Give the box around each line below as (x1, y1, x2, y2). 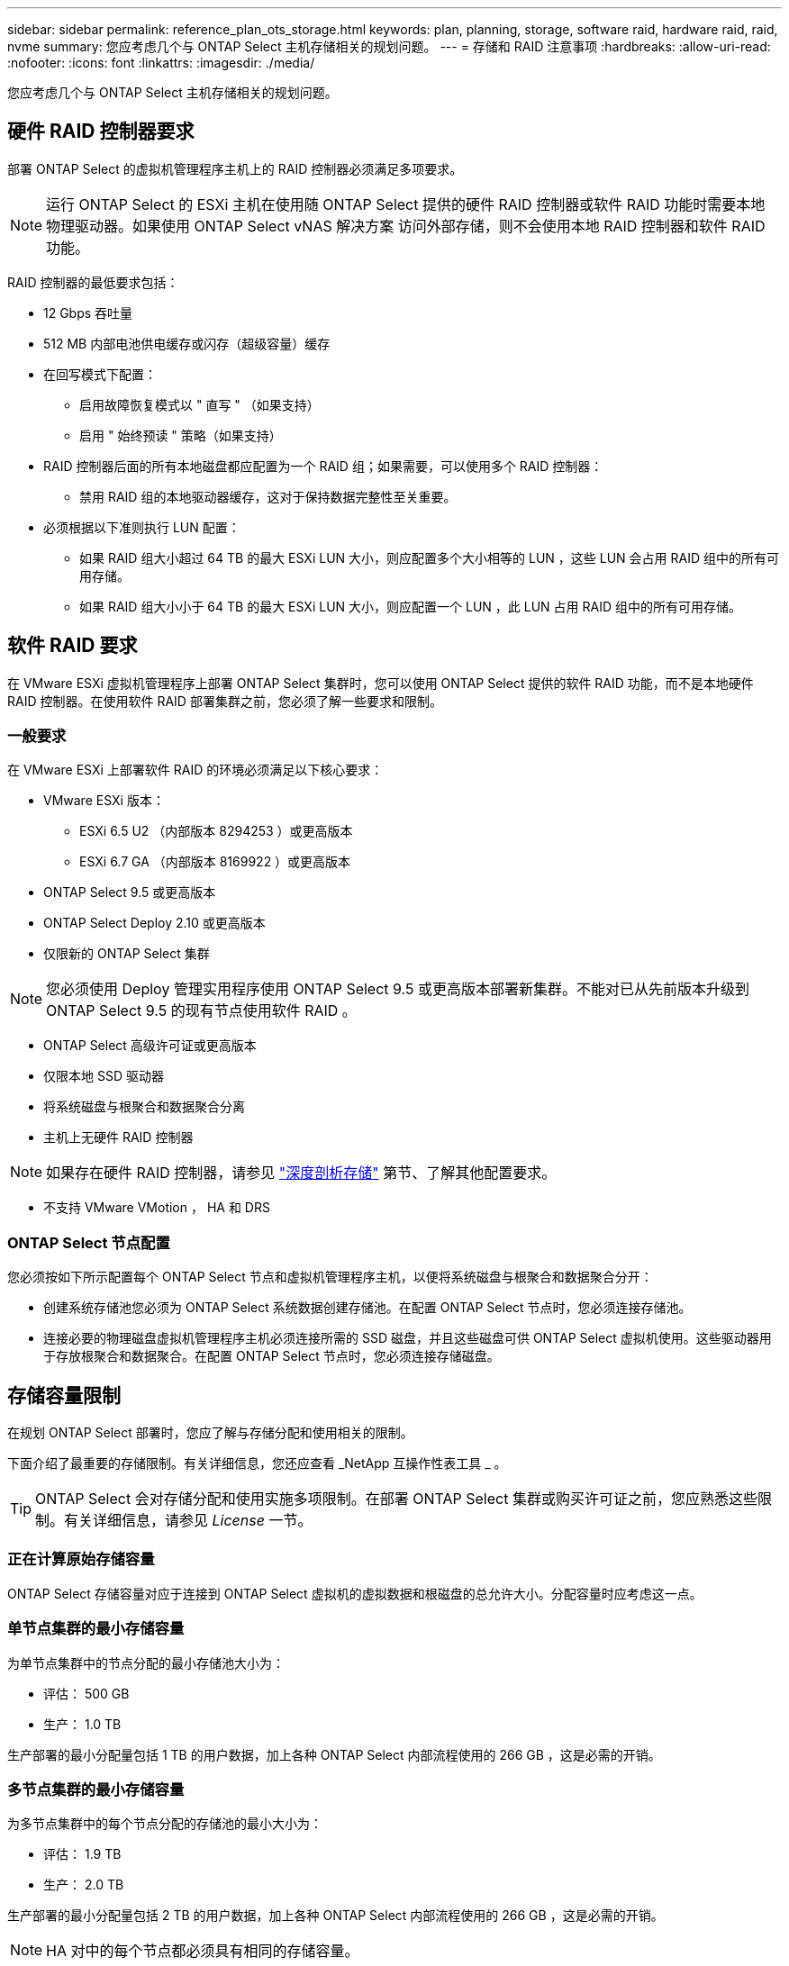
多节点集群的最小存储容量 (7, 1780, 185, 1798)
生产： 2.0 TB (43, 1877, 124, 1893)
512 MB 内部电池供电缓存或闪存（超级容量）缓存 (43, 335, 331, 351)
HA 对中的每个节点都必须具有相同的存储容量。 (46, 1942, 359, 1961)
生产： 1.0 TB (43, 1716, 122, 1732)
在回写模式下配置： (43, 366, 157, 382)
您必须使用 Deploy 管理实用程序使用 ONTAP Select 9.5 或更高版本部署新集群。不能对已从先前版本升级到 (46, 980, 749, 999)
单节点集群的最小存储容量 (7, 1619, 185, 1638)
